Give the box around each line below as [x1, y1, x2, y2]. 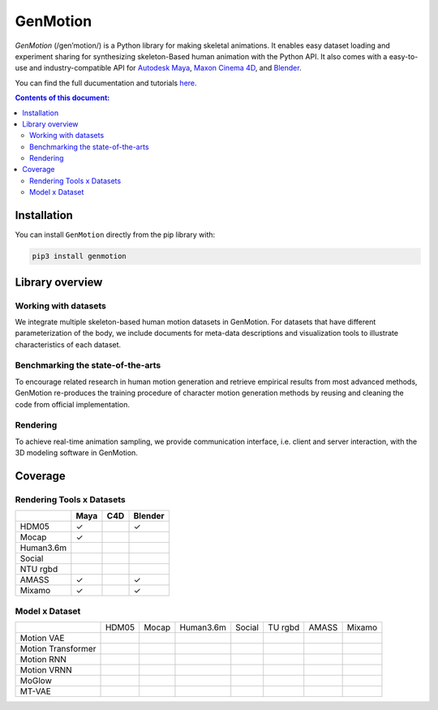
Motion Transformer [19, 643, 97, 655]
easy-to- [389, 51, 419, 61]
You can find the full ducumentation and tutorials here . [15, 78, 198, 88]
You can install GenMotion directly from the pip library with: [15, 230, 216, 239]
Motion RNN [19, 654, 67, 665]
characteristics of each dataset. [15, 339, 122, 349]
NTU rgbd [19, 564, 58, 575]
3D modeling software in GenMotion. [15, 448, 138, 458]
